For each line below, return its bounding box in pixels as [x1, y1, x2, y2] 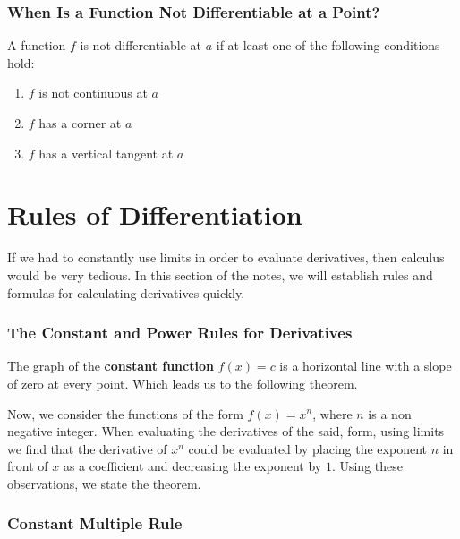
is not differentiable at [80, 36, 202, 55]
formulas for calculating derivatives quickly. [7, 283, 245, 302]
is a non [368, 404, 412, 423]
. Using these [331, 457, 403, 475]
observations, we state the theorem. [7, 474, 201, 492]
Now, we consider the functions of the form [7, 404, 243, 423]
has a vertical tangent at [38, 143, 174, 162]
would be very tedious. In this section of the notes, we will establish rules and [7, 265, 433, 284]
